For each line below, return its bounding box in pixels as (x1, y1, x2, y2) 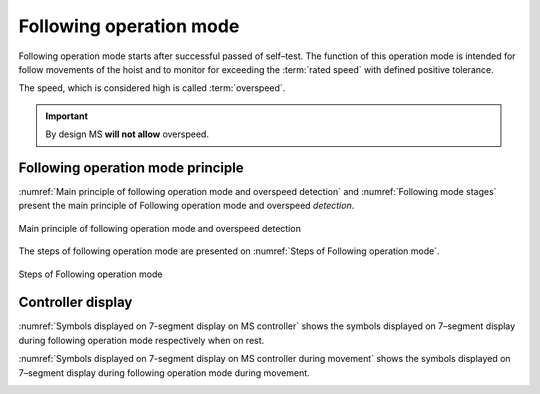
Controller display (18, 294, 133, 311)
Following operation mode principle (18, 159, 244, 176)
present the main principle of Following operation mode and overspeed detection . (18, 200, 355, 212)
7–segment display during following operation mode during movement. (18, 366, 310, 379)
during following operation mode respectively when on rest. (18, 334, 265, 346)
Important (45, 110, 89, 122)
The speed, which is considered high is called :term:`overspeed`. (18, 82, 286, 94)
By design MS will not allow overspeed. (45, 128, 210, 140)
